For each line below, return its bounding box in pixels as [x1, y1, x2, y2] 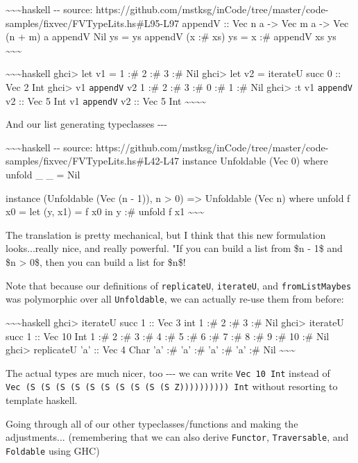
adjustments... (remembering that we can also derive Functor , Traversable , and [6, 430, 349, 444]
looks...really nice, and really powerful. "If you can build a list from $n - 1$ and [6, 241, 343, 255]
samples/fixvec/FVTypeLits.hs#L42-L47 [6, 153, 179, 168]
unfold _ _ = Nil [6, 167, 80, 182]
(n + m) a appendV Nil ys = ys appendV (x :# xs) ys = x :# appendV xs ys [6, 29, 336, 44]
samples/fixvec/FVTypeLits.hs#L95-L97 [6, 15, 179, 30]
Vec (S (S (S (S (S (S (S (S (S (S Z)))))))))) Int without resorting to [6, 379, 338, 394]
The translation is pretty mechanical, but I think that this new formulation [6, 227, 326, 242]
